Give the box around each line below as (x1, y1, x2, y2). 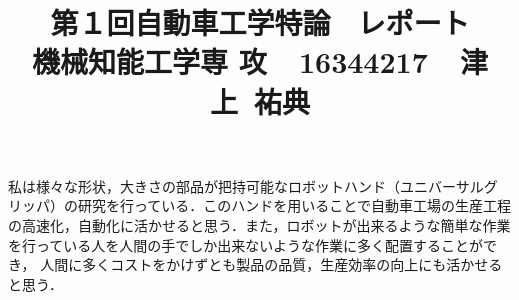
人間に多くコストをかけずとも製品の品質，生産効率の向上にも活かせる (40, 254, 503, 275)
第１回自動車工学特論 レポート (50, 2, 470, 43)
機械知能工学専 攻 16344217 (32, 41, 428, 82)
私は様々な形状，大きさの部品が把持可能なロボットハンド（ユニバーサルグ (8, 175, 498, 196)
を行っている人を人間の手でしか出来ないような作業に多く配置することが (8, 234, 484, 255)
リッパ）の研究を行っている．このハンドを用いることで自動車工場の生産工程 (8, 195, 511, 216)
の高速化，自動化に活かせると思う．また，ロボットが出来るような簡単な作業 (8, 214, 511, 235)
